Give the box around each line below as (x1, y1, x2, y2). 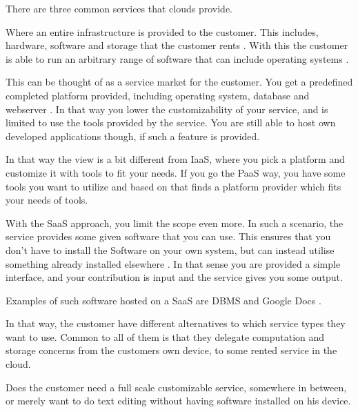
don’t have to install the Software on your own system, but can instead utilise (6, 242, 335, 257)
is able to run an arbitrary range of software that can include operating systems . (6, 51, 349, 66)
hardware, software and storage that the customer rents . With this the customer (6, 38, 348, 52)
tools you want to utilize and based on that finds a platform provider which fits (6, 179, 341, 193)
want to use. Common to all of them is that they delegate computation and (6, 329, 325, 344)
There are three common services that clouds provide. (6, 1, 232, 15)
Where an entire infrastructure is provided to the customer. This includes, (6, 24, 319, 39)
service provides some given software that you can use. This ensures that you (6, 229, 331, 244)
